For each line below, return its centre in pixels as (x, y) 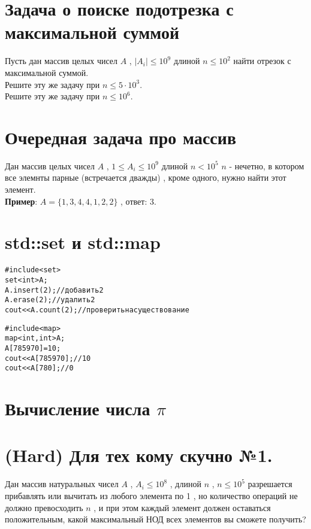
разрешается (270, 484)
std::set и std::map (83, 242)
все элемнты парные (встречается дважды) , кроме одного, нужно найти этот (146, 177)
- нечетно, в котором (267, 165)
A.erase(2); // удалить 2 (50, 300)
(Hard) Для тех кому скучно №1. (139, 455)
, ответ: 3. (138, 201)
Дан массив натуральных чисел (62, 484)
